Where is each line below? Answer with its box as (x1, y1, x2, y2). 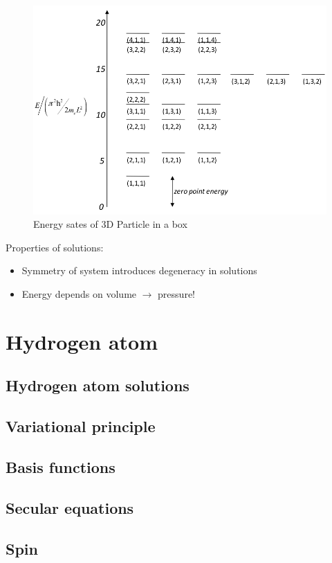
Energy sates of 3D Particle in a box (33, 217, 187, 231)
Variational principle (6, 415, 156, 437)
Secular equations (6, 497, 134, 518)
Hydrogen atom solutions (6, 375, 190, 396)
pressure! (158, 287, 195, 301)
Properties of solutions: (6, 240, 104, 254)
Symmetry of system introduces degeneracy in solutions (21, 263, 257, 278)
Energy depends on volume (21, 287, 137, 301)
